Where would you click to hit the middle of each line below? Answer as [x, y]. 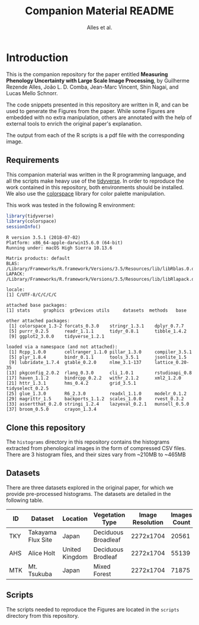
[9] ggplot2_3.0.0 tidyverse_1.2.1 [57, 337]
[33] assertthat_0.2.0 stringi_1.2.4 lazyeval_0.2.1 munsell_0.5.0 [98, 404]
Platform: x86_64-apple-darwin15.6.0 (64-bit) [65, 243]
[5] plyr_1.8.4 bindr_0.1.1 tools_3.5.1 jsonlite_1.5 [97, 357]
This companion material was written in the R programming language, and [96, 174]
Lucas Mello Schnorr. [32, 93]
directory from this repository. [43, 615]
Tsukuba [40, 574]
